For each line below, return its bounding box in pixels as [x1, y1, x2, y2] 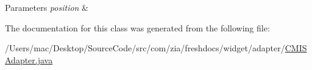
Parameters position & [5, 1, 89, 13]
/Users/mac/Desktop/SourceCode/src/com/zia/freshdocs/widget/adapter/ [5, 42, 285, 54]
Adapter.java [5, 53, 53, 66]
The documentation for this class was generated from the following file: [5, 21, 270, 34]
